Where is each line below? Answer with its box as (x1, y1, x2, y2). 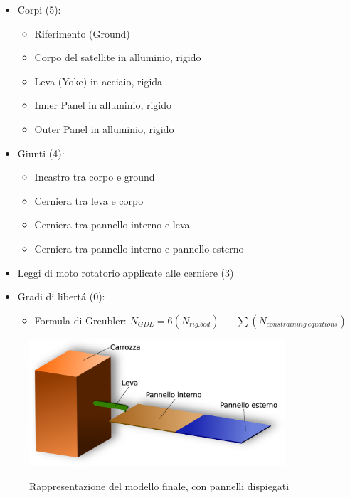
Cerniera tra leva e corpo (34, 193, 144, 208)
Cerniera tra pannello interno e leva (34, 217, 190, 232)
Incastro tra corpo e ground (34, 169, 155, 184)
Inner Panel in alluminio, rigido (34, 97, 172, 112)
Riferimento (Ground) (34, 26, 130, 41)
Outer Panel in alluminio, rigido (34, 121, 174, 136)
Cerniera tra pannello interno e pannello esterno (34, 240, 244, 255)
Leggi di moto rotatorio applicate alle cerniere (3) (17, 265, 234, 280)
